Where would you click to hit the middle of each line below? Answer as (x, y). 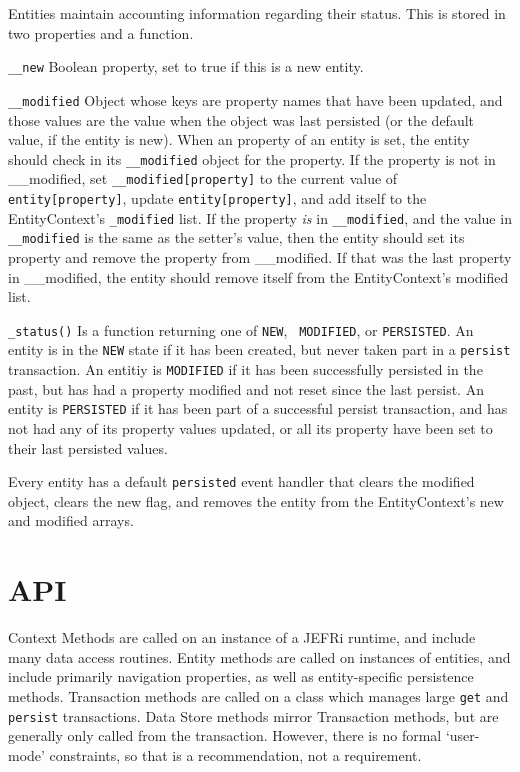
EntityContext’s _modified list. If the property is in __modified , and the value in (260, 217)
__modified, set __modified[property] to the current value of (203, 178)
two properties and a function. (101, 32)
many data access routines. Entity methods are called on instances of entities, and (259, 656)
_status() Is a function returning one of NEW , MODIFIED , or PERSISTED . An (241, 329)
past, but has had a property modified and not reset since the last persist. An (246, 388)
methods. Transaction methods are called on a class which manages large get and (258, 695)
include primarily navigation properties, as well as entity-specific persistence (241, 676)
